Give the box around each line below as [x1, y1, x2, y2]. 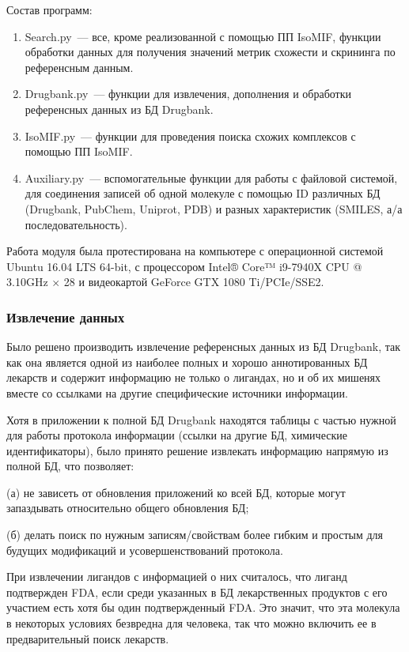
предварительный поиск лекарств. [6, 630, 169, 646]
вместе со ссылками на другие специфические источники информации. [6, 384, 348, 401]
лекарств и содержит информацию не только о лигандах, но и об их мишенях [6, 369, 381, 386]
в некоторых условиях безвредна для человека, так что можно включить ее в [6, 615, 377, 631]
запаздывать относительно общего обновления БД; [6, 499, 249, 516]
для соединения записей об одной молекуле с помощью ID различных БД [25, 185, 381, 202]
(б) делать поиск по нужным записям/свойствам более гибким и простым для [6, 526, 383, 543]
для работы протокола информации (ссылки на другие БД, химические [6, 427, 347, 443]
